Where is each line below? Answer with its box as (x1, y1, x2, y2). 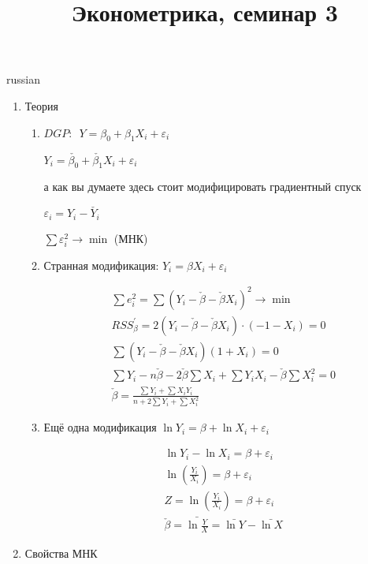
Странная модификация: (43, 256, 159, 273)
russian (6, 71, 40, 88)
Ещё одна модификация (43, 419, 157, 435)
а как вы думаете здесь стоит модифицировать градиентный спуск (43, 178, 362, 195)
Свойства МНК (24, 545, 98, 562)
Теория (24, 97, 58, 114)
